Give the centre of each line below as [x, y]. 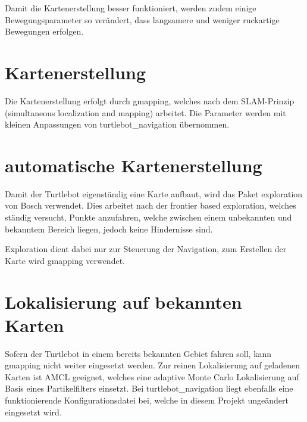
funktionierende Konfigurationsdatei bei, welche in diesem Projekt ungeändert [147, 400]
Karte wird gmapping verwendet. [65, 260]
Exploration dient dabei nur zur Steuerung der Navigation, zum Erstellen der [146, 249]
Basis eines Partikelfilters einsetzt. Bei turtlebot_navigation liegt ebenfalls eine [149, 388]
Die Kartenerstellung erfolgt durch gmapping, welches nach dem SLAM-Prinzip [150, 100]
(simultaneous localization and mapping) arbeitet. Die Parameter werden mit [145, 112]
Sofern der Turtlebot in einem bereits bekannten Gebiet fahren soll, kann [138, 353]
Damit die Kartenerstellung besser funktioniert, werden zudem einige [131, 8]
